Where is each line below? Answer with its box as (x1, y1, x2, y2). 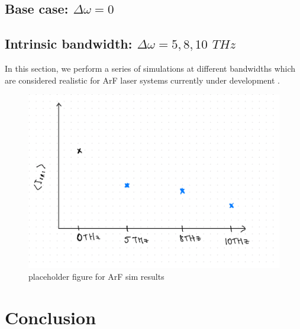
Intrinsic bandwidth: (5, 34, 133, 53)
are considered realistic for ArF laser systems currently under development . (5, 74, 280, 86)
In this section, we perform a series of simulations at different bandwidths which (5, 62, 296, 74)
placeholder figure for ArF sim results (28, 270, 164, 282)
